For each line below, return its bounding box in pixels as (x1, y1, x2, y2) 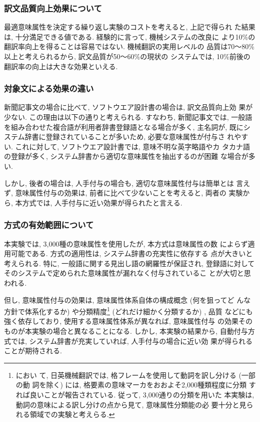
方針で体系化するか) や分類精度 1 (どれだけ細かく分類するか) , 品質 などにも (4, 305, 253, 316)
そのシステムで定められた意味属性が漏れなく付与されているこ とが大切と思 (4, 268, 251, 278)
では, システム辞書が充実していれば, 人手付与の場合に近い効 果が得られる (10, 335, 252, 346)
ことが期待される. (4, 345, 62, 356)
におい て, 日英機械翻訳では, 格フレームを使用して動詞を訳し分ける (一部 (15, 369, 255, 380)
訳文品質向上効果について (4, 2, 102, 14)
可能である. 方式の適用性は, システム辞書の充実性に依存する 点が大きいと (10, 248, 253, 259)
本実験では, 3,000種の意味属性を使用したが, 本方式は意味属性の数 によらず (4, 238, 248, 249)
